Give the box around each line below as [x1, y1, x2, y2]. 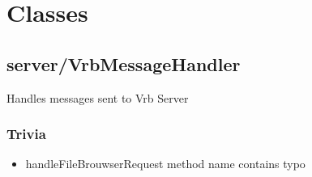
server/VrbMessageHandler [6, 51, 241, 76]
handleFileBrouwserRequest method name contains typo [25, 155, 306, 172]
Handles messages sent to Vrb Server [6, 89, 189, 106]
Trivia [6, 124, 46, 144]
